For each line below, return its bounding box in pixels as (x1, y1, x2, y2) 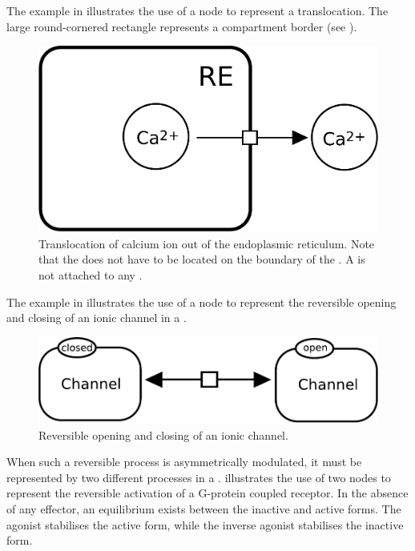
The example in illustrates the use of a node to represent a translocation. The (6, 2, 389, 18)
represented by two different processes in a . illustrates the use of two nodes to (6, 469, 391, 485)
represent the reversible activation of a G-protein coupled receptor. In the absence (6, 485, 409, 501)
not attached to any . (38, 267, 143, 284)
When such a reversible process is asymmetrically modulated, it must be (6, 453, 362, 470)
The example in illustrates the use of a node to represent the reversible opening (6, 293, 397, 310)
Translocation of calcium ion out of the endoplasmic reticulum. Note (38, 235, 375, 251)
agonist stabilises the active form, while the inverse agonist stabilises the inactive (6, 516, 404, 533)
